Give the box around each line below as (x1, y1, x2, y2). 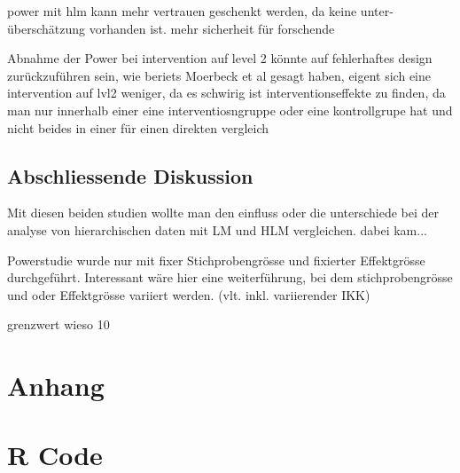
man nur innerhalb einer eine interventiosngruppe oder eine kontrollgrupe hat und (7, 100, 453, 119)
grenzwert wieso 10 (7, 315, 110, 334)
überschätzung (7, 19, 86, 37)
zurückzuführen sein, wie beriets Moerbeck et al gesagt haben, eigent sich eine (7, 66, 431, 84)
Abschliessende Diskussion (7, 162, 253, 189)
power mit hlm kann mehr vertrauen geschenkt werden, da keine (7, 2, 357, 20)
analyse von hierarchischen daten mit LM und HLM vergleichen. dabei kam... (7, 220, 427, 239)
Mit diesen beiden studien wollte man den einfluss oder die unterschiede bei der (7, 203, 440, 222)
